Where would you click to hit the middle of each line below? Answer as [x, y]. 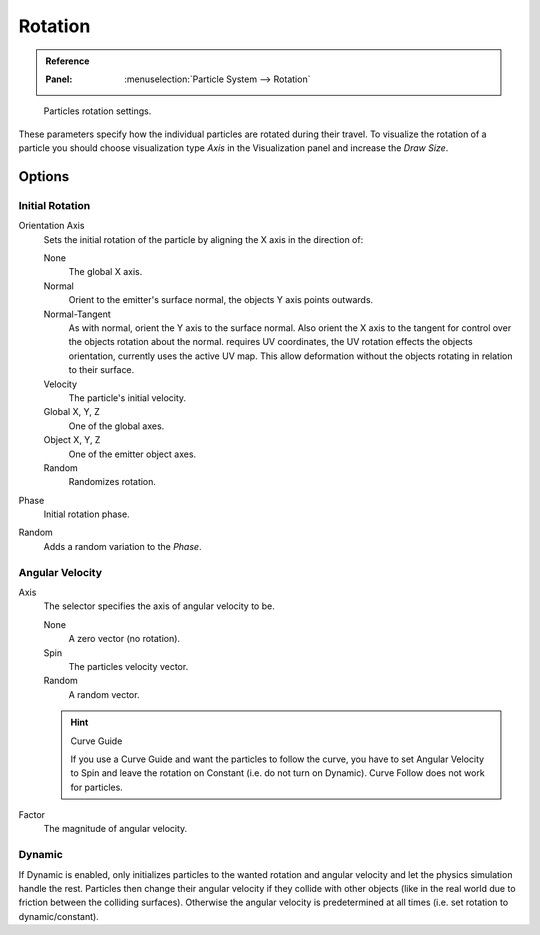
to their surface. [101, 370]
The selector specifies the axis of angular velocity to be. [159, 606]
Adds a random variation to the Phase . [122, 546]
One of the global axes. [116, 426]
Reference [67, 61]
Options [44, 176]
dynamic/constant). [58, 916]
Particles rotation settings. [97, 111]
